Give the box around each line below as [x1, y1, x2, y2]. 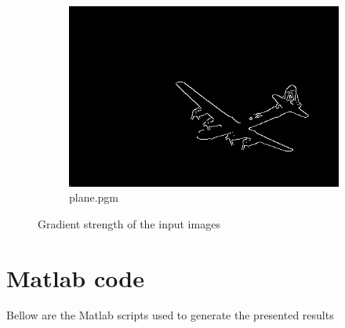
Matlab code [6, 261, 144, 293]
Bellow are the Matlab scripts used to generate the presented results [6, 307, 334, 323]
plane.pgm [69, 189, 119, 206]
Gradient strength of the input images [38, 215, 220, 231]
